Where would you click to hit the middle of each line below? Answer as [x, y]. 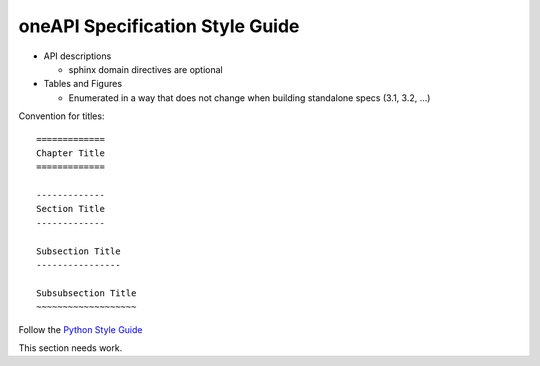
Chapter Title [70, 153]
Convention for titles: [61, 116]
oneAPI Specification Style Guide [159, 26]
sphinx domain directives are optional [146, 69]
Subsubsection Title [86, 293]
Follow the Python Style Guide [80, 329]
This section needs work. [70, 347]
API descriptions [77, 56]
